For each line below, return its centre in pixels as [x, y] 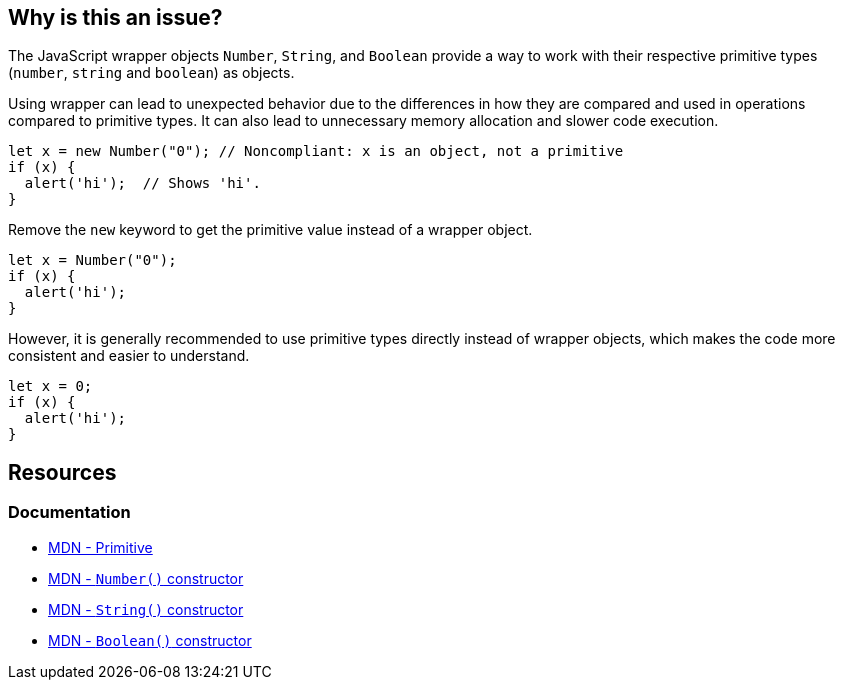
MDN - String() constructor [146, 609]
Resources [62, 472]
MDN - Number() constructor [146, 578]
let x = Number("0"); [92, 260]
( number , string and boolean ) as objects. [151, 73]
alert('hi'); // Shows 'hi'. [142, 183]
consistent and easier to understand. [129, 356]
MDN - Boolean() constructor [150, 640]
